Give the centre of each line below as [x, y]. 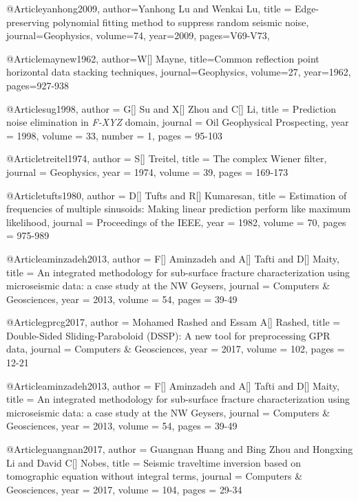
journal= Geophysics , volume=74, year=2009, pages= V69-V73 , [138, 35]
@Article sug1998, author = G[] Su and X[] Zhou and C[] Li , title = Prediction [171, 108]
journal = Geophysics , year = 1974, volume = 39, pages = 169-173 [147, 171]
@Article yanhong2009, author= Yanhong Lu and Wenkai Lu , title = [149, 8]
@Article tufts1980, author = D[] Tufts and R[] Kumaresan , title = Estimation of [177, 195]
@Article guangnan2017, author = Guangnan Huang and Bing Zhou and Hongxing [180, 449]
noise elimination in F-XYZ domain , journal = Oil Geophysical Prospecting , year [178, 122]
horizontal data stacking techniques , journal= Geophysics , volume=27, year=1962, [179, 72]
